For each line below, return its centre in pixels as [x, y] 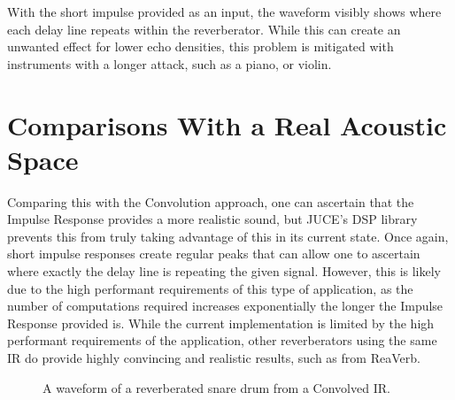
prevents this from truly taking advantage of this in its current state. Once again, [228, 236]
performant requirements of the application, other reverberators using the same [222, 340]
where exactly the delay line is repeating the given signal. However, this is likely [224, 271]
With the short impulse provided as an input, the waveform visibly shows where [224, 12]
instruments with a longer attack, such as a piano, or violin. [170, 63]
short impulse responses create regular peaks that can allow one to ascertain [214, 254]
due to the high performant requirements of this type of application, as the [210, 288]
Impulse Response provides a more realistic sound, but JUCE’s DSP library [212, 219]
